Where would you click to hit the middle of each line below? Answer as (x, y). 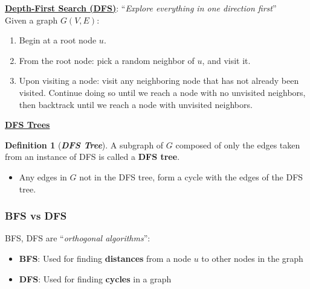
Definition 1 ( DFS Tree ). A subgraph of (84, 144)
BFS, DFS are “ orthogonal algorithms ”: (78, 238)
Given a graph (31, 20)
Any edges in (43, 176)
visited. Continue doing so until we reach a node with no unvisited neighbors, (162, 92)
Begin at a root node (58, 40)
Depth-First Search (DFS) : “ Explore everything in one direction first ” (141, 8)
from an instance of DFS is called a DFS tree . (92, 157)
